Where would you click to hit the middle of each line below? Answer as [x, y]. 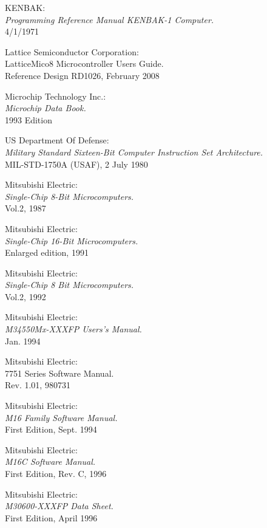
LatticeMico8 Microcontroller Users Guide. [84, 63]
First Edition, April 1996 [51, 517]
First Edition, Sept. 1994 [51, 429]
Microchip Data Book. [46, 108]
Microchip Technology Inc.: [56, 96]
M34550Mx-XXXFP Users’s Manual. [73, 329]
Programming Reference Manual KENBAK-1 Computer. [110, 19]
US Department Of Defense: [57, 140]
